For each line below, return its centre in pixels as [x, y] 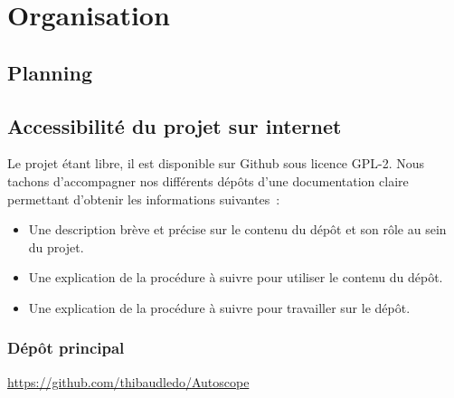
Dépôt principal [66, 348]
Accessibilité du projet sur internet [175, 125]
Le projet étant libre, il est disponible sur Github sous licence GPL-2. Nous [216, 163]
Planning [50, 72]
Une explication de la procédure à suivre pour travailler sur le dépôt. [219, 307]
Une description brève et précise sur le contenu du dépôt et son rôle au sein [237, 229]
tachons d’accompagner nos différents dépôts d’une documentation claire [208, 180]
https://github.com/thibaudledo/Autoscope [128, 381]
